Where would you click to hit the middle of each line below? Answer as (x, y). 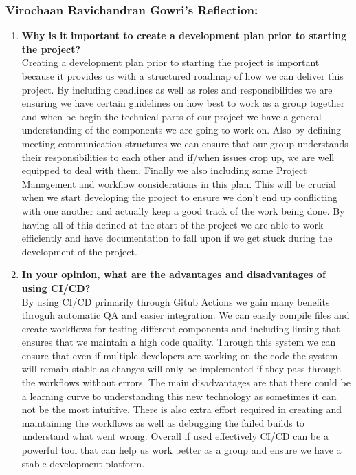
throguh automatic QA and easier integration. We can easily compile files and (186, 315)
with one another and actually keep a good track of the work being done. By (183, 210)
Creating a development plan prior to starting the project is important (170, 62)
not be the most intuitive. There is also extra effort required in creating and (181, 409)
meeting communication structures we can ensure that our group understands (185, 143)
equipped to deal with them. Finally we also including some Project (164, 170)
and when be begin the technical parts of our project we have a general (171, 116)
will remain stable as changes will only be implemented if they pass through (181, 369)
